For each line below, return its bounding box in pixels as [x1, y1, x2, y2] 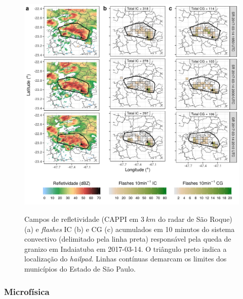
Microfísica [4, 285, 50, 297]
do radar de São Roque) [158, 214, 232, 224]
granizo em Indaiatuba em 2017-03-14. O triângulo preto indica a [24, 243, 227, 254]
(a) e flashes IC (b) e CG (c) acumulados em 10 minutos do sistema [24, 223, 235, 234]
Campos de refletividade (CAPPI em [24, 214, 139, 224]
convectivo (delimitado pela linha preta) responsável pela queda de [24, 234, 231, 244]
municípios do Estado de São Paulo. [24, 263, 136, 274]
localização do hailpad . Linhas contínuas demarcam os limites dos [24, 253, 227, 264]
